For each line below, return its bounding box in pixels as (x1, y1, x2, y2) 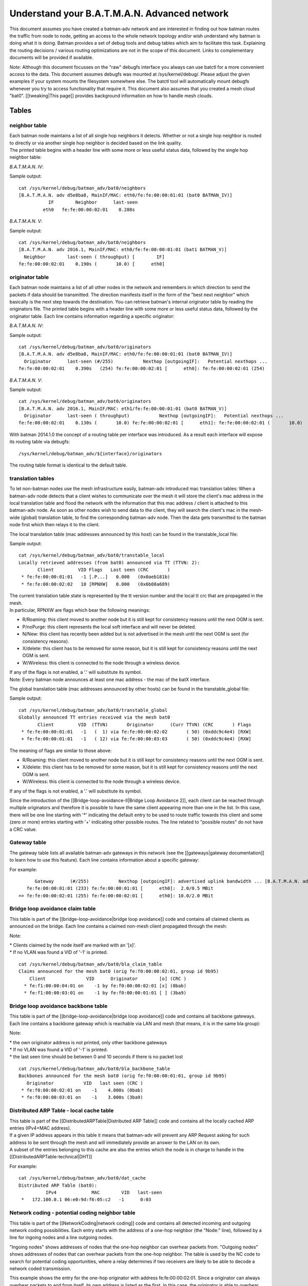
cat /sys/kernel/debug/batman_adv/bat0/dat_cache (18, 1175, 146, 1181)
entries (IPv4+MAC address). (9, 1124, 71, 1131)
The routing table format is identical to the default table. (9, 462, 128, 468)
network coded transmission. (9, 1265, 71, 1272)
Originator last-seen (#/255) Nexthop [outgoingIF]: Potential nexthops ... (24, 358, 268, 364)
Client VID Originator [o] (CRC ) (29, 975, 187, 981)
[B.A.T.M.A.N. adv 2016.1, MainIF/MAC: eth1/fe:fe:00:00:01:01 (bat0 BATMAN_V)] (18, 405, 227, 412)
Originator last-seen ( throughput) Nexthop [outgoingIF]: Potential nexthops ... (24, 413, 284, 419)
